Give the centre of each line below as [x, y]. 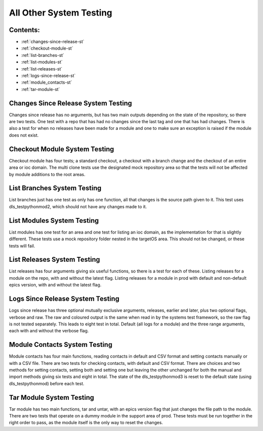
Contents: [24, 30]
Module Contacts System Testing [61, 345]
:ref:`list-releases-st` [42, 69]
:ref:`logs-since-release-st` [48, 76]
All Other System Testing [61, 13]
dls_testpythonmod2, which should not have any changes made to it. [78, 206]
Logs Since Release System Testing [64, 299]
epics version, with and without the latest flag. [55, 285]
